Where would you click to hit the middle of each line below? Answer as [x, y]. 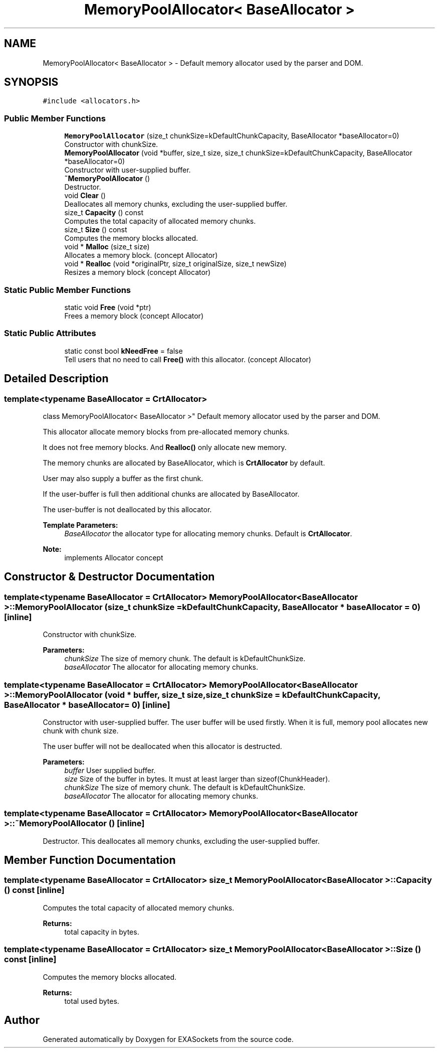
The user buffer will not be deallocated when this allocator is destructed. [162, 746]
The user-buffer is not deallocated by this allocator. [127, 509]
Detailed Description [56, 379]
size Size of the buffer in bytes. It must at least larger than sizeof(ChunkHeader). [197, 779]
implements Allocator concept [114, 557]
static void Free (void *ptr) [108, 307]
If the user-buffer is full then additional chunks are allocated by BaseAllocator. [171, 494]
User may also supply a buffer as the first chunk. [123, 478]
